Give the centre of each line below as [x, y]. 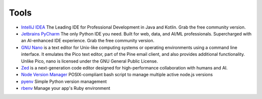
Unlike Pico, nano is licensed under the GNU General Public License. [90, 61]
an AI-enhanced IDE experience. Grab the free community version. [88, 41]
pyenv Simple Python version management [64, 81]
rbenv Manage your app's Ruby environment [66, 88]
